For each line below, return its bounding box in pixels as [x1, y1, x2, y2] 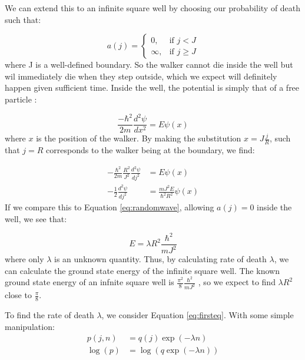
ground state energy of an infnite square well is [5, 276, 174, 288]
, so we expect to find [198, 276, 276, 288]
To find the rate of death [5, 309, 94, 321]
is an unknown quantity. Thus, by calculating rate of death [54, 253, 267, 265]
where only [5, 253, 44, 265]
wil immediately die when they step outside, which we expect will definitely [5, 70, 277, 82]
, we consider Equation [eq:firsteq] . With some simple [101, 309, 294, 321]
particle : [5, 93, 37, 105]
